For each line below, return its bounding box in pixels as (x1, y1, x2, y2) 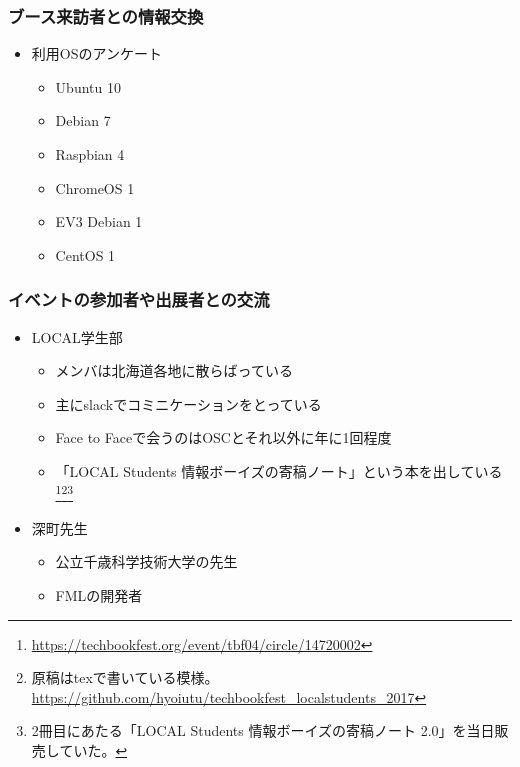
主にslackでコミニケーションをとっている (55, 393, 322, 414)
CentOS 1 (55, 244, 116, 265)
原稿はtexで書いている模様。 (31, 667, 219, 688)
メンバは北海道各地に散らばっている (55, 360, 293, 381)
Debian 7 (55, 110, 111, 131)
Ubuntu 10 (55, 76, 121, 97)
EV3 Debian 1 (55, 211, 143, 232)
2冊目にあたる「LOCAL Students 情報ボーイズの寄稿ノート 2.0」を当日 (31, 720, 495, 741)
